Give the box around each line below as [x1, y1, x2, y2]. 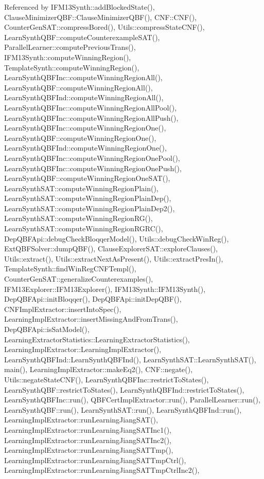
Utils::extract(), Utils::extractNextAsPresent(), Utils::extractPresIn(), [4, 253, 223, 264]
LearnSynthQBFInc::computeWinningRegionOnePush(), [4, 162, 182, 173]
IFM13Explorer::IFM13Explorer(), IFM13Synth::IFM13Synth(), [4, 283, 206, 294]
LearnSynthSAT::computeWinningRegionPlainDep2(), [4, 202, 175, 213]
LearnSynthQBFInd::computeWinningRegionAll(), [4, 92, 164, 103]
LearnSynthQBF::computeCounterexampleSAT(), [4, 31, 160, 42]
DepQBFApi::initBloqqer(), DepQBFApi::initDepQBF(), [4, 293, 182, 304]
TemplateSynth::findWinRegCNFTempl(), [4, 263, 136, 274]
